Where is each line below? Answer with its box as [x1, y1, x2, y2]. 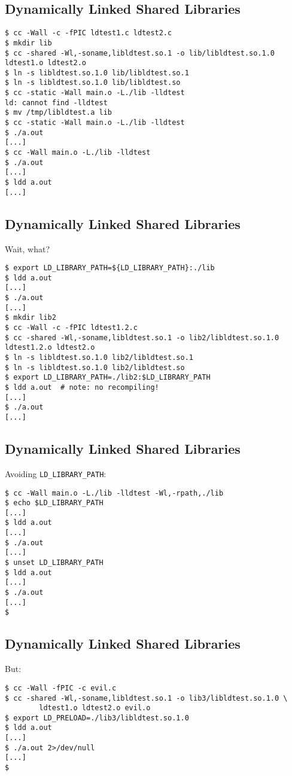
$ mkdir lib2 [5, 313, 56, 322]
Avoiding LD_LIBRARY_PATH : [5, 467, 107, 479]
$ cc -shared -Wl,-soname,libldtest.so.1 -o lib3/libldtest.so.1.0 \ [5, 693, 288, 702]
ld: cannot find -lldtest [5, 98, 108, 107]
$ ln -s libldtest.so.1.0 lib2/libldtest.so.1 [5, 353, 193, 362]
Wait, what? [5, 242, 50, 255]
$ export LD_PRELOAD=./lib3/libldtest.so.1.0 [5, 713, 189, 722]
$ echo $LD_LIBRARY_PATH [5, 499, 104, 508]
